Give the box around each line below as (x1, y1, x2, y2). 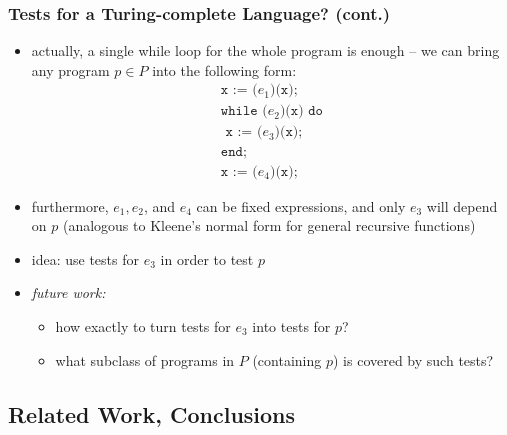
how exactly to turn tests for (55, 315, 231, 336)
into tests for (252, 315, 331, 336)
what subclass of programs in (55, 349, 235, 370)
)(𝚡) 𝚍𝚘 (279, 104, 323, 119)
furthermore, (31, 195, 109, 216)
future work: (31, 282, 106, 303)
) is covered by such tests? (333, 349, 494, 370)
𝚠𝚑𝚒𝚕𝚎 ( (220, 104, 268, 119)
